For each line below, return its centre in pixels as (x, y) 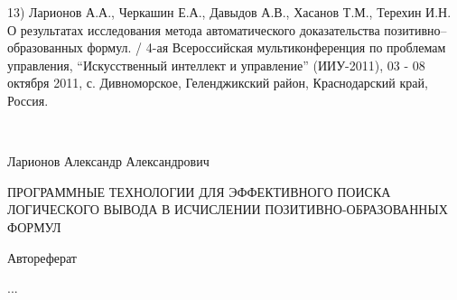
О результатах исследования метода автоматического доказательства (194, 29)
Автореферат (42, 257)
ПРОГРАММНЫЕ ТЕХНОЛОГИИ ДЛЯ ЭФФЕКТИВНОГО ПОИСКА (199, 191)
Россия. (28, 100)
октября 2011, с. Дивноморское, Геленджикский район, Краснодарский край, (218, 83)
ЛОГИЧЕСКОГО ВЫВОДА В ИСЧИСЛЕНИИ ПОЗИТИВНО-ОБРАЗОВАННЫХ (228, 209)
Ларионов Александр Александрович (108, 161)
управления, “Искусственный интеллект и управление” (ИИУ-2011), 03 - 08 (216, 65)
